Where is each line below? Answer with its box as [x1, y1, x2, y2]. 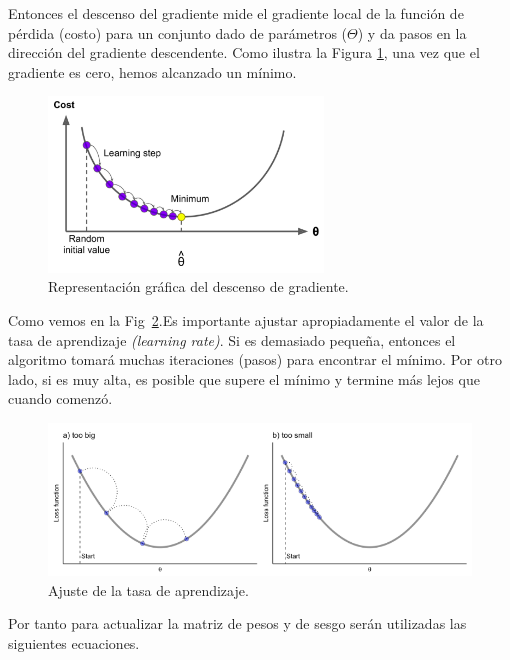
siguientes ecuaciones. [8, 632, 140, 653]
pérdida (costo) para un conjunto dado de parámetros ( [8, 22, 348, 43]
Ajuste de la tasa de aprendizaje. [48, 579, 249, 600]
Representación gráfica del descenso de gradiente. [48, 276, 349, 297]
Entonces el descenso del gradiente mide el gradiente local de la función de [8, 3, 464, 23]
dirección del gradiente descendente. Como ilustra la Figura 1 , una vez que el [8, 42, 480, 63]
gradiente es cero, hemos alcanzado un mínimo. [8, 61, 297, 82]
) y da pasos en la [357, 22, 467, 43]
